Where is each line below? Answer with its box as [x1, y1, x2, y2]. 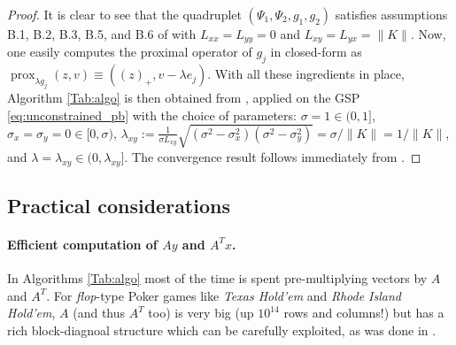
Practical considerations [7, 191, 230, 218]
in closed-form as [270, 42, 362, 61]
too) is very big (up [148, 303, 254, 322]
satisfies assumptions [335, 5, 448, 23]
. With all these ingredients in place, [207, 65, 405, 83]
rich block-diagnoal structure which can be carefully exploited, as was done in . [7, 320, 437, 339]
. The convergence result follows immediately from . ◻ [124, 147, 421, 165]
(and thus [73, 303, 126, 322]
